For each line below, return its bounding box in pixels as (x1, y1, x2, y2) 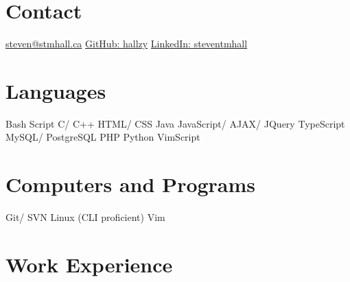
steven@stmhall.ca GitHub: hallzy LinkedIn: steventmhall (5, 36, 248, 51)
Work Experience (5, 250, 173, 278)
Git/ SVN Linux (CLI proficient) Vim (5, 210, 165, 224)
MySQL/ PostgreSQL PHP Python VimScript (5, 130, 200, 144)
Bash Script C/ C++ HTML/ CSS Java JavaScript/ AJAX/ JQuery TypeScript (5, 116, 345, 130)
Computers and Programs (5, 170, 256, 198)
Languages (5, 76, 106, 104)
